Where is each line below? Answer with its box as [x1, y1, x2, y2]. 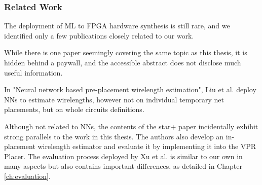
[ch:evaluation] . [4, 170, 51, 181]
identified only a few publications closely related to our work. [4, 30, 194, 41]
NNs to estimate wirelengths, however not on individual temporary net [4, 94, 224, 104]
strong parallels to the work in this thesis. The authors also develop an [4, 131, 224, 141]
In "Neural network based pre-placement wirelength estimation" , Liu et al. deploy [4, 84, 256, 95]
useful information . [4, 67, 63, 78]
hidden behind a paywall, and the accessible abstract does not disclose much [4, 57, 241, 67]
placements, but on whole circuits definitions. [4, 104, 144, 115]
